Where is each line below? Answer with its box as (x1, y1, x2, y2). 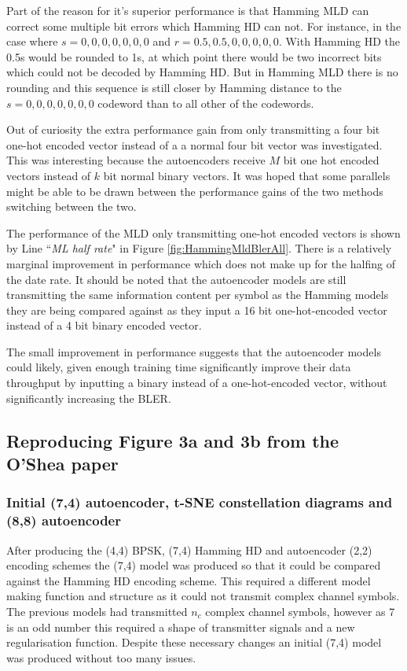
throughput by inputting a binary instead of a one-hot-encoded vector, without (6, 374, 387, 391)
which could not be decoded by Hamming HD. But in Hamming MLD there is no (6, 64, 398, 80)
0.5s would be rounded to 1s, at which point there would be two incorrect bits (6, 48, 382, 65)
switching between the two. (6, 198, 137, 215)
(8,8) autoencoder (6, 511, 121, 530)
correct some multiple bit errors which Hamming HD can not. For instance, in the (6, 17, 401, 34)
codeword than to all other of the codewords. (97, 94, 314, 111)
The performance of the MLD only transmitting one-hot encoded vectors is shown (6, 224, 401, 241)
